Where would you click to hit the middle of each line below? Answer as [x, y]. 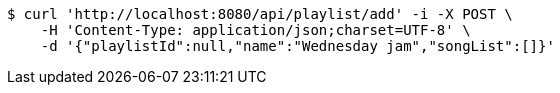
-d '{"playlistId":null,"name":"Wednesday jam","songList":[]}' [297, 46]
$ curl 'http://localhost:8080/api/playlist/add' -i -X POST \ [260, 14]
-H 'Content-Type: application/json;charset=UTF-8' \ [255, 30]
